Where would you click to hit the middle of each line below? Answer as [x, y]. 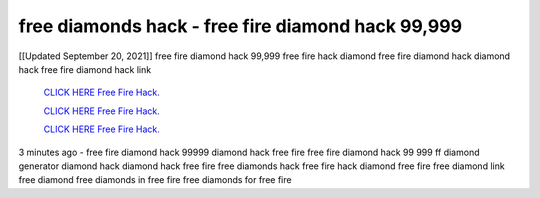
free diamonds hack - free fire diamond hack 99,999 [240, 26]
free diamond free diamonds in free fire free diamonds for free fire [155, 180]
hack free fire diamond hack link [85, 69]
